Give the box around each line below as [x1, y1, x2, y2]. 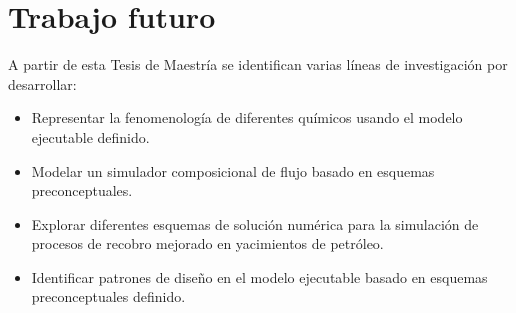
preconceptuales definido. [31, 286, 186, 307]
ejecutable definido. [31, 126, 150, 147]
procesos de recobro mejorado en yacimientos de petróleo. [31, 233, 384, 254]
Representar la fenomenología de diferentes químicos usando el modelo [31, 107, 463, 128]
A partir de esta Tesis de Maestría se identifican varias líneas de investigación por [8, 54, 508, 75]
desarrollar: [8, 73, 77, 94]
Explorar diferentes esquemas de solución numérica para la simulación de [31, 213, 479, 234]
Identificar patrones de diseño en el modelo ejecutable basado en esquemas [31, 266, 488, 287]
